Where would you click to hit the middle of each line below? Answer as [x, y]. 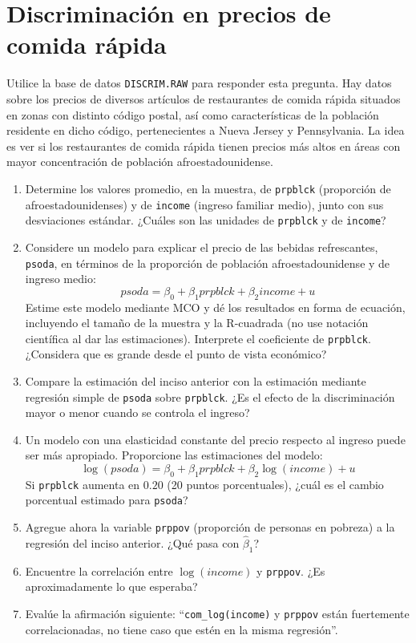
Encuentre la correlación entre [99, 570]
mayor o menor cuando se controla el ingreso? [137, 412]
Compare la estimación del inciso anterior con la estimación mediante [196, 380]
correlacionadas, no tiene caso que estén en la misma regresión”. [182, 629]
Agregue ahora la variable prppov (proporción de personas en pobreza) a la [210, 527]
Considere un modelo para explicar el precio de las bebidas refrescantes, [202, 247]
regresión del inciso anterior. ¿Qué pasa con [132, 543]
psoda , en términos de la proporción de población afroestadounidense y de [208, 263]
